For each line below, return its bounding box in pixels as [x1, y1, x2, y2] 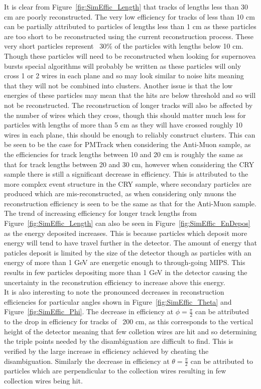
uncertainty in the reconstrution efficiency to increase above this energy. [4, 277, 225, 287]
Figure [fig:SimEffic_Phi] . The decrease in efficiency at [4, 306, 174, 317]
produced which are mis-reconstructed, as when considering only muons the [4, 188, 236, 199]
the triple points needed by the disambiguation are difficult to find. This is [4, 336, 233, 346]
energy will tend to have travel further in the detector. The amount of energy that [4, 237, 257, 248]
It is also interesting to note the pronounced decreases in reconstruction [4, 287, 224, 297]
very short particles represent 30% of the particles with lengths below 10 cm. [4, 41, 243, 51]
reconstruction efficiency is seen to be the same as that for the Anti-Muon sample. [4, 198, 256, 208]
